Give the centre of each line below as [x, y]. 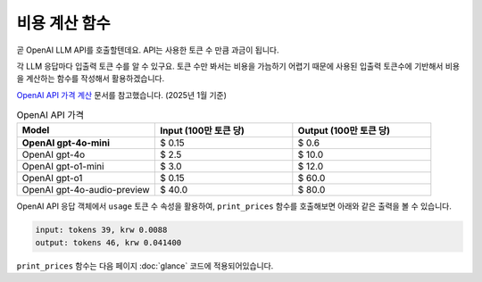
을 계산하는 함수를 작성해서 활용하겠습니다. [91, 79]
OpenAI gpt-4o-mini [66, 143]
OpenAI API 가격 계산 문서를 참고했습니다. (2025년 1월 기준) [122, 95]
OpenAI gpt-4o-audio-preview [86, 190]
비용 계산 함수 [63, 23]
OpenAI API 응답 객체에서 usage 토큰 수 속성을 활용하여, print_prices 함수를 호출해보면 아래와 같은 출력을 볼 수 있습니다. [234, 206]
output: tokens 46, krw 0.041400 [108, 242]
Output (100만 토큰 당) [344, 131]
